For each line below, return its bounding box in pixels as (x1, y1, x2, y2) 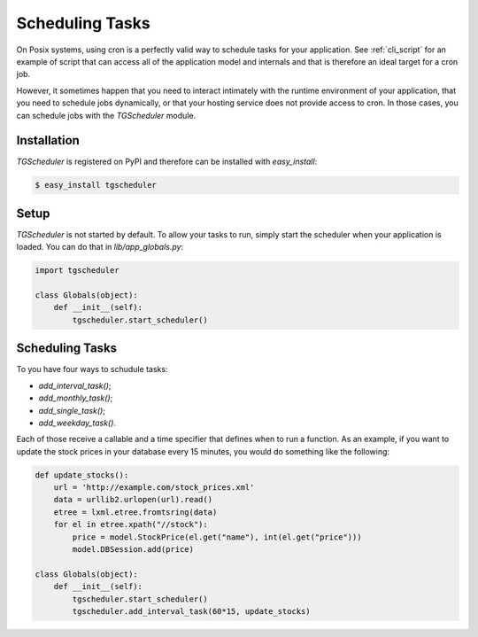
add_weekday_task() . (38, 417, 117, 428)
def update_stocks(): (35, 470, 129, 480)
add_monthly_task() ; (38, 392, 113, 403)
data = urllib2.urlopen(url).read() (53, 494, 212, 505)
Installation (16, 133, 80, 148)
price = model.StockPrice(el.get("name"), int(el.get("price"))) (72, 532, 362, 542)
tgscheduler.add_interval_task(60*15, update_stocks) (72, 606, 311, 616)
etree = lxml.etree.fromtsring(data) (53, 507, 218, 517)
